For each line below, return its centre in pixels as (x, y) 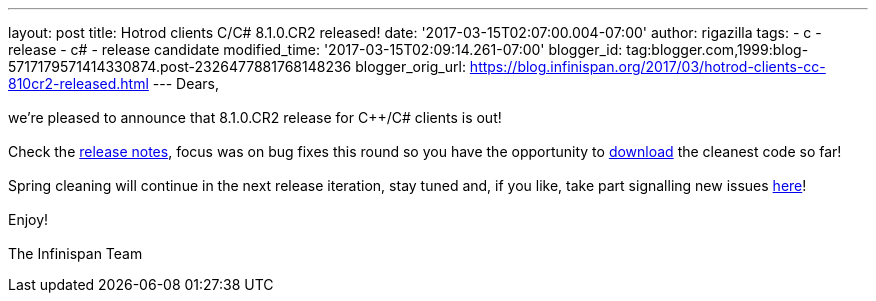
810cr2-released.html (78, 83)
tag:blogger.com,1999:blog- (717, 49)
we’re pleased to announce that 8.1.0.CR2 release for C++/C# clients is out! (255, 117)
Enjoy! (28, 219)
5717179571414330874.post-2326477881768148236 (180, 66)
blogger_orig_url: (410, 66)
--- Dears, (186, 83)
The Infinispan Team (75, 253)
